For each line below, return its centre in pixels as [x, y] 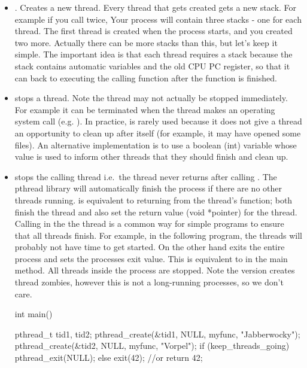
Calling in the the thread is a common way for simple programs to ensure [149, 223]
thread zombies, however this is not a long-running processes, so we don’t [149, 282]
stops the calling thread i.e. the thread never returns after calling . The [146, 176]
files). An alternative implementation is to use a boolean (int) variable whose [156, 145]
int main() [34, 314]
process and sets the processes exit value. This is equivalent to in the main [151, 258]
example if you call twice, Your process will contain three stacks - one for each [158, 19]
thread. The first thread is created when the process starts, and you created [153, 31]
